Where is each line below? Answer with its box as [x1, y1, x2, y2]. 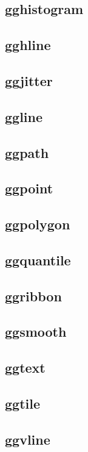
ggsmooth [5, 322, 67, 341]
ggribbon [5, 286, 62, 305]
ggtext [5, 358, 46, 377]
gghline [5, 35, 51, 54]
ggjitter [5, 71, 53, 90]
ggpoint [5, 179, 53, 198]
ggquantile [5, 250, 71, 269]
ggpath [5, 143, 49, 162]
